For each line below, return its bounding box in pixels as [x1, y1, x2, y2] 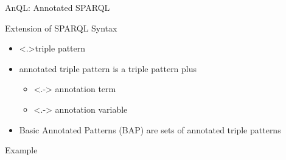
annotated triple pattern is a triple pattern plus [19, 62, 197, 75]
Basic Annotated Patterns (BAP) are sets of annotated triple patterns [19, 123, 281, 136]
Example [5, 144, 38, 156]
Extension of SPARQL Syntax [5, 21, 117, 34]
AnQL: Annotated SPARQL [5, 1, 110, 13]
